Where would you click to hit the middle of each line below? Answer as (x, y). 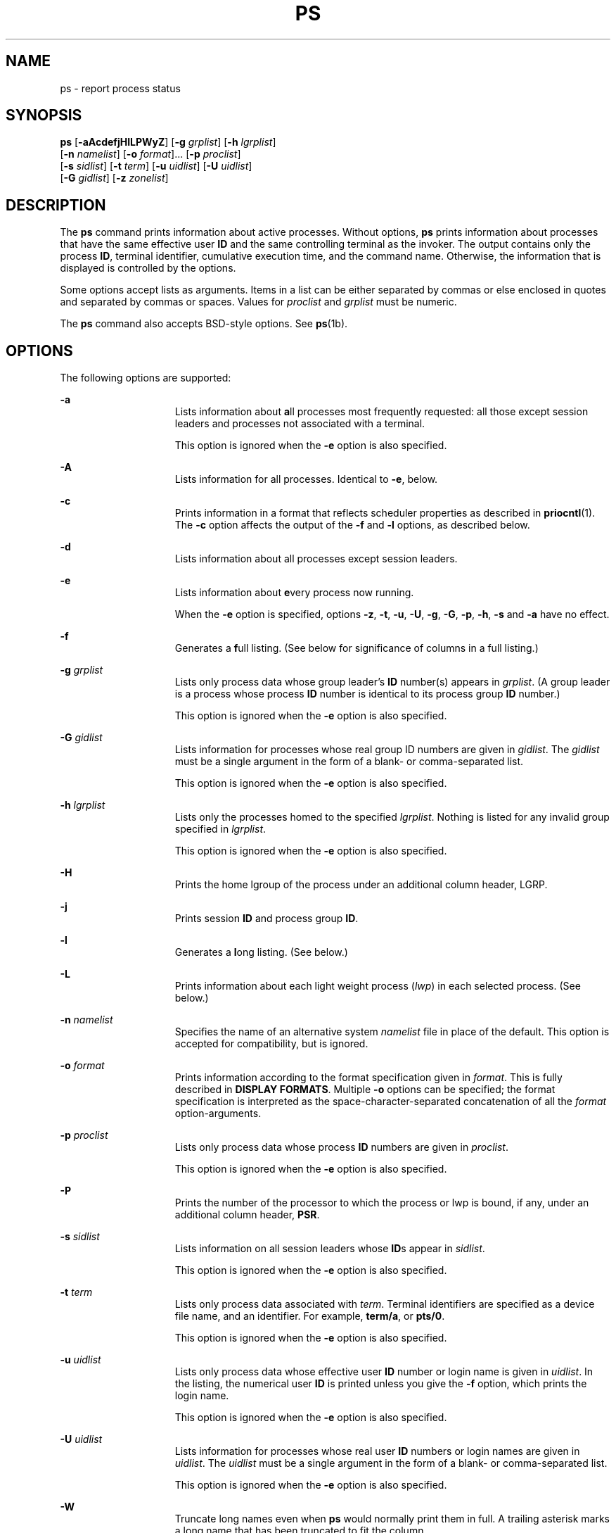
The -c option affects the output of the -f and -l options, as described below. (352, 525)
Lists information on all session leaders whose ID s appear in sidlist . (330, 1249)
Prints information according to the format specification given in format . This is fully (368, 1078)
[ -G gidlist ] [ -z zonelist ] (114, 178)
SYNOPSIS (44, 115)
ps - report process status (120, 88)
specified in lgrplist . (220, 829)
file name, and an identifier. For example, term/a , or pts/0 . (310, 1316)
